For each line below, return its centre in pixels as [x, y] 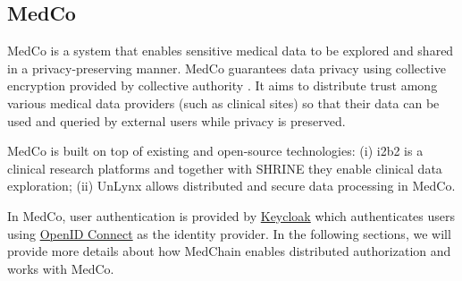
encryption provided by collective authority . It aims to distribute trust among [223, 85]
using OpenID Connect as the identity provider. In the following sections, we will [229, 233]
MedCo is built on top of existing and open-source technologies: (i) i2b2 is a [215, 151]
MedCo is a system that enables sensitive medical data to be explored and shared [231, 51]
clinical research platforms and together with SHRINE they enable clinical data [225, 168]
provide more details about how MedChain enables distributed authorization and [229, 251]
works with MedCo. [61, 268]
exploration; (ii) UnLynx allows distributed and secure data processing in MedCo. [231, 186]
